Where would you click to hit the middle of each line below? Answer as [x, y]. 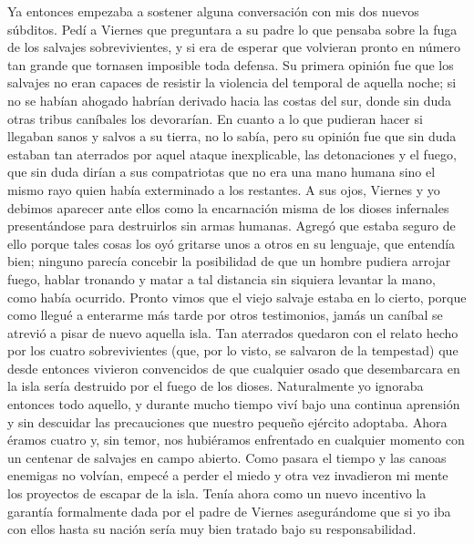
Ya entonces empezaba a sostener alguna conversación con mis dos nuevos [213, 11]
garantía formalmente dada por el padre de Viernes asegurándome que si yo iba [229, 511]
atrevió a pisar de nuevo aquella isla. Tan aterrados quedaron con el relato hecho [233, 332]
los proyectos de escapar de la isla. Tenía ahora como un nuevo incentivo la [217, 493]
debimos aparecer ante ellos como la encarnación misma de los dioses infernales [228, 207]
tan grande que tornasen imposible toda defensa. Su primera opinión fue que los [231, 64]
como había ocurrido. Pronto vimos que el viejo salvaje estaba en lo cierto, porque [237, 297]
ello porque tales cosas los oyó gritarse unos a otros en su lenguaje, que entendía [232, 243]
